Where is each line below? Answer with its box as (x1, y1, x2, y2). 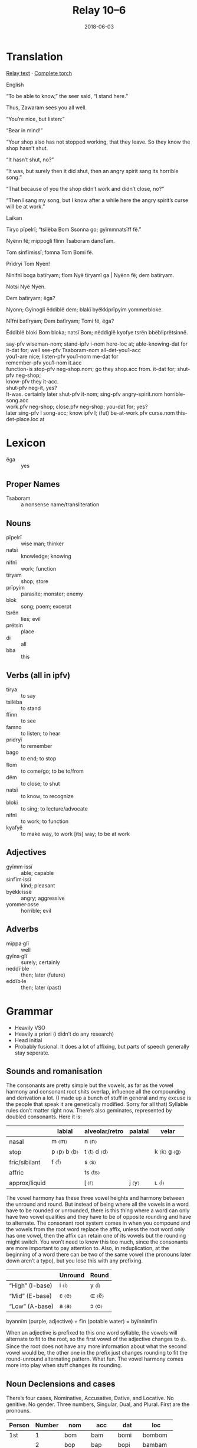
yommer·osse (6, 900, 40, 907)
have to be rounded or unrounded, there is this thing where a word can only (6, 1207, 190, 1214)
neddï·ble (6, 965, 29, 972)
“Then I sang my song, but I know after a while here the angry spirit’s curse (6, 196, 189, 204)
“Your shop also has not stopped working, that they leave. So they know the (6, 138, 191, 145)
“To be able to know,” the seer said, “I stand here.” (6, 92, 129, 99)
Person (9, 1421, 30, 1430)
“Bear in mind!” (6, 126, 43, 134)
